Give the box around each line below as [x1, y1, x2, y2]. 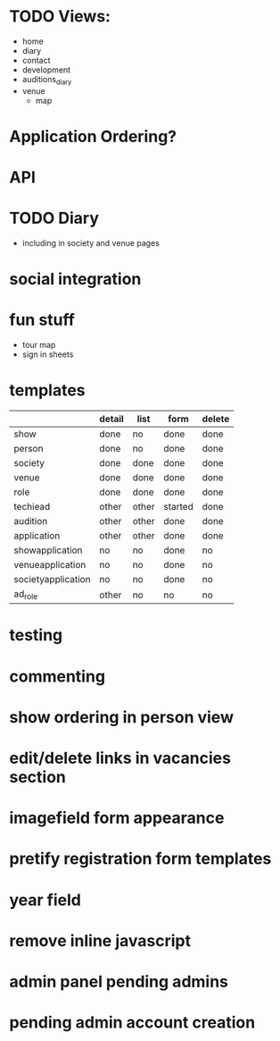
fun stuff [9, 310, 76, 330]
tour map [21, 340, 56, 351]
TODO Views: [9, 6, 111, 27]
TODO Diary [9, 208, 100, 229]
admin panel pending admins [9, 971, 229, 992]
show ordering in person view [9, 707, 235, 727]
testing [9, 625, 63, 646]
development [21, 64, 71, 75]
